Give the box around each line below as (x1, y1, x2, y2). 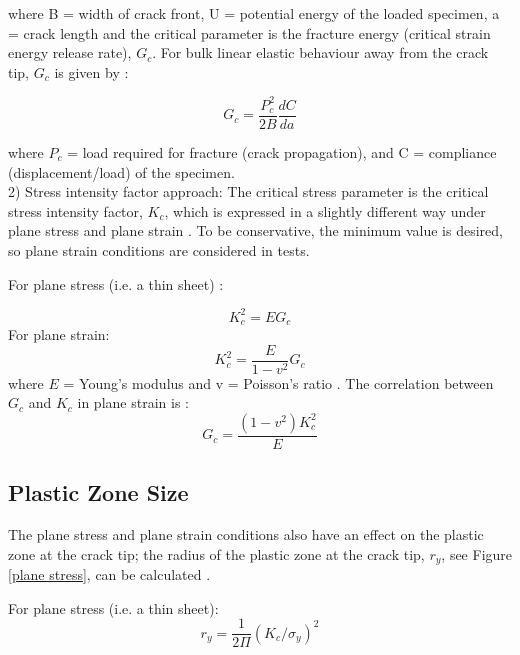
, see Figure (441, 543, 513, 564)
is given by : (54, 61, 129, 82)
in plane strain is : (77, 392, 189, 413)
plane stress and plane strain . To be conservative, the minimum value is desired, (8, 220, 503, 241)
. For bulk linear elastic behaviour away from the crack (152, 42, 489, 63)
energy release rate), (8, 42, 132, 63)
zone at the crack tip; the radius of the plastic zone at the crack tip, (8, 543, 425, 564)
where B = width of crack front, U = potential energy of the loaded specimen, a (8, 3, 500, 23)
